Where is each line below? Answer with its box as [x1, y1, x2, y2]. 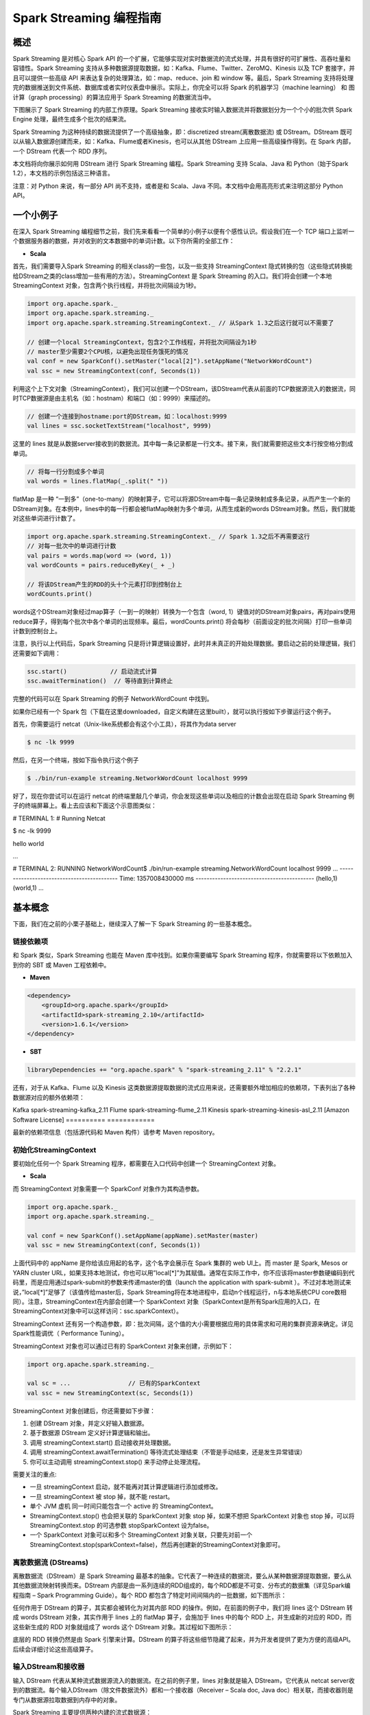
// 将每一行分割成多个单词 [27, 467, 104, 475]
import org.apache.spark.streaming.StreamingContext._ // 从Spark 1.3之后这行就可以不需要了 [27, 319, 334, 327]
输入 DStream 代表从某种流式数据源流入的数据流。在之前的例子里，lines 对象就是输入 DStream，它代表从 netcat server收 [12, 1676, 356, 1684]
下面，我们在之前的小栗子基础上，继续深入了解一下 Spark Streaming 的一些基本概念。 [12, 919, 256, 927]
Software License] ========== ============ [12, 1115, 156, 1124]
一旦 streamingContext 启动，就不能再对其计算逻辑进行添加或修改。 [29, 1482, 222, 1491]
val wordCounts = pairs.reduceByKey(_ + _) [27, 561, 176, 569]
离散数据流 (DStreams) [12, 1557, 89, 1567]
